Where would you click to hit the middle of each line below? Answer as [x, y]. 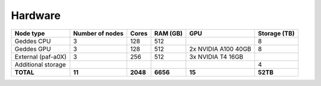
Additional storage [40, 64]
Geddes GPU [33, 49]
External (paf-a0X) [40, 56]
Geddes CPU [33, 41]
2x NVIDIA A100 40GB [221, 49]
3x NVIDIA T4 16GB [216, 56]
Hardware [36, 15]
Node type [30, 33]
